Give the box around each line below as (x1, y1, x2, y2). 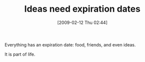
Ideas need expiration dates (24, 3, 141, 15)
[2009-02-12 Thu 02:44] (57, 20, 108, 25)
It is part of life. (4, 51, 36, 57)
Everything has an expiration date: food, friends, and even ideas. (4, 41, 136, 47)
